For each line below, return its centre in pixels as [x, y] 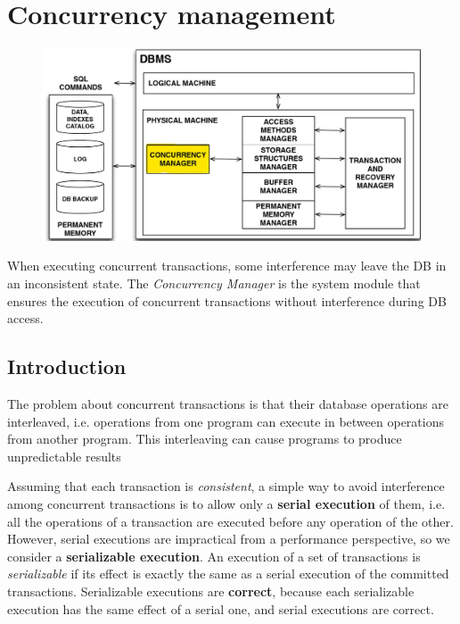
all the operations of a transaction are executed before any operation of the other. [230, 521]
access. [25, 318]
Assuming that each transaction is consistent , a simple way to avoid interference [226, 486]
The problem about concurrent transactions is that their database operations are [228, 404]
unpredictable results [64, 456]
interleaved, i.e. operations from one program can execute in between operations [226, 421]
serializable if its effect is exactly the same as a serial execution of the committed [228, 574]
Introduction [67, 366]
